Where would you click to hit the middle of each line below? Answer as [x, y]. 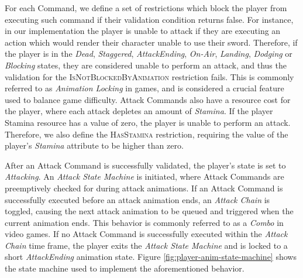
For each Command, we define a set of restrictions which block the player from [146, 8]
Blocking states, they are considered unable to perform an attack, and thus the [146, 65]
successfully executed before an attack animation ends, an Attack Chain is [137, 199]
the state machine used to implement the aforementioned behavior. [125, 268]
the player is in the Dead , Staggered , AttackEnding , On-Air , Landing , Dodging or [149, 54]
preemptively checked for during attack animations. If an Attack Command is [144, 188]
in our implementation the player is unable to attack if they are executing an [143, 31]
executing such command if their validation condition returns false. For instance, [149, 19]
